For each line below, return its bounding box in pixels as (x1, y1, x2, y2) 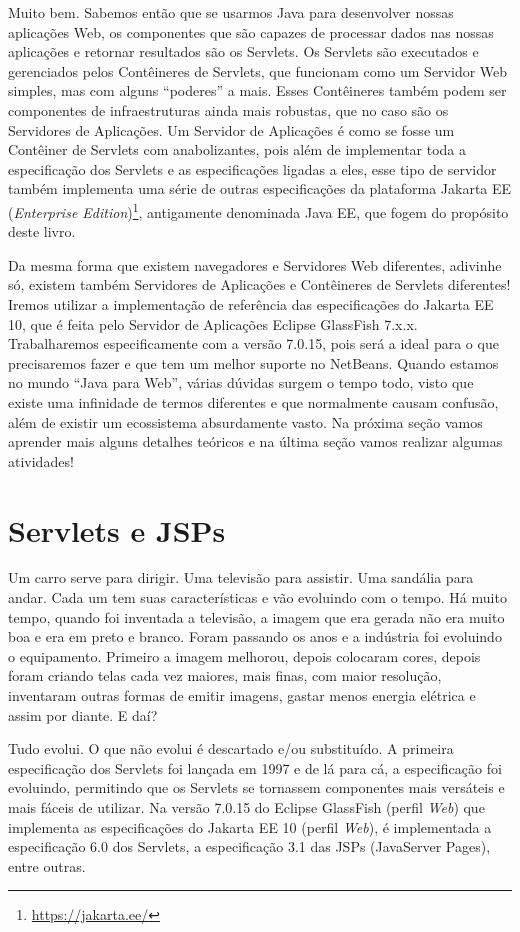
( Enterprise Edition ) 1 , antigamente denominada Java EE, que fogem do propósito (8, 198, 509, 222)
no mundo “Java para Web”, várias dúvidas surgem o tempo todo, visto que (8, 372, 474, 393)
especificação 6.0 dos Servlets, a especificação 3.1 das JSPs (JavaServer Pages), (8, 836, 491, 857)
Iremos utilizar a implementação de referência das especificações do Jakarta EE (8, 293, 494, 314)
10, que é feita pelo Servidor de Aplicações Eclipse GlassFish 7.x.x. (8, 313, 418, 334)
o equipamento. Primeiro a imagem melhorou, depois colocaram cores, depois (8, 645, 481, 666)
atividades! (8, 450, 74, 471)
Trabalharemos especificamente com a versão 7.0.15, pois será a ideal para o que (8, 333, 499, 354)
